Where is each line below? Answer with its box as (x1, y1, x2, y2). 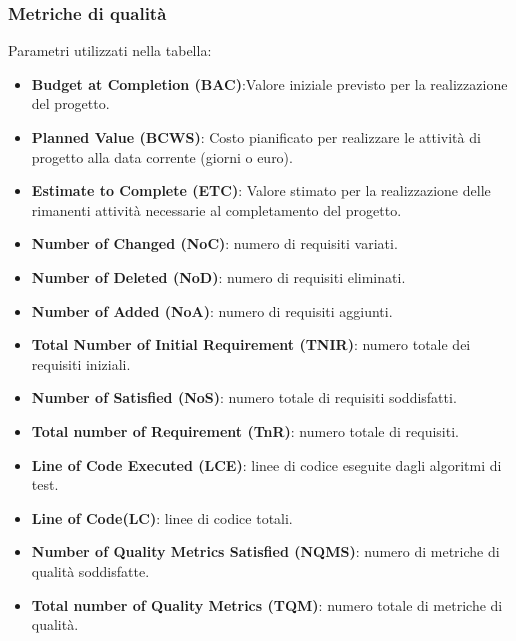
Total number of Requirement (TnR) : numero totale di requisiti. (31, 420, 459, 441)
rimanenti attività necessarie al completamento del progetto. (31, 199, 402, 220)
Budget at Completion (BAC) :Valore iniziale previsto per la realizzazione (31, 73, 508, 94)
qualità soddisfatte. (31, 560, 150, 581)
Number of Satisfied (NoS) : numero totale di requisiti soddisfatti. (31, 387, 457, 408)
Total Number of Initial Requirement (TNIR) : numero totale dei (31, 334, 471, 355)
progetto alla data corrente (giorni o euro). (31, 146, 293, 167)
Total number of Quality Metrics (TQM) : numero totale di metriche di (31, 594, 503, 615)
